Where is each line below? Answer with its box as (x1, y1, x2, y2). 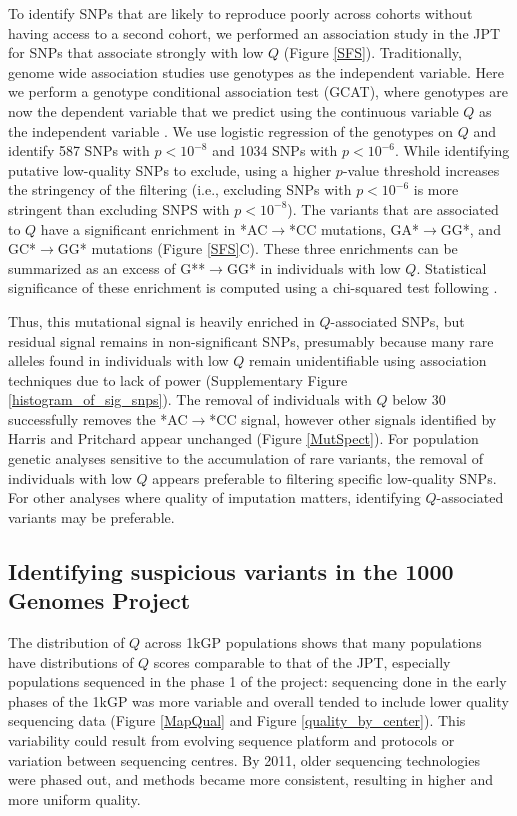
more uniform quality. (8, 788, 141, 809)
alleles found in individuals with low (8, 350, 229, 371)
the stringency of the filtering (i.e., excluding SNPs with (8, 179, 352, 200)
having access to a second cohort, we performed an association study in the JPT (8, 22, 501, 43)
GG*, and (440, 218, 501, 239)
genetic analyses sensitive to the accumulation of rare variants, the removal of (8, 448, 483, 469)
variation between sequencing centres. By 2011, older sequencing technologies (8, 749, 480, 770)
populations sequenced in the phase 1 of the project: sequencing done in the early (8, 671, 507, 692)
